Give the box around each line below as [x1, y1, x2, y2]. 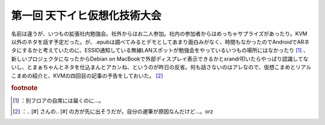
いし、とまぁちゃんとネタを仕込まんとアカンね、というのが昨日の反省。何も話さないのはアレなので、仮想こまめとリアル [11, 64, 312, 71]
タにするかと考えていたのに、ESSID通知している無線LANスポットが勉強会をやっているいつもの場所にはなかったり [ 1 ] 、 [11, 47, 309, 54]
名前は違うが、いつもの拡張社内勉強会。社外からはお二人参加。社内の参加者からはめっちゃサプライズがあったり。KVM [11, 30, 308, 37]
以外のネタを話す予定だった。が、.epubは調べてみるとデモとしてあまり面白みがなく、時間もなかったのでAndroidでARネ [11, 38, 310, 45]
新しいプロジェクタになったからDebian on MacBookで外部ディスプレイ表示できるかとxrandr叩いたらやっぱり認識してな [11, 55, 309, 62]
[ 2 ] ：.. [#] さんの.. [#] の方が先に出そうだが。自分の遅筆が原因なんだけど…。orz [13, 108, 214, 115]
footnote [11, 84, 38, 93]
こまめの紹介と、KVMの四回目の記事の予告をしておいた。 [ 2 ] [11, 72, 164, 79]
